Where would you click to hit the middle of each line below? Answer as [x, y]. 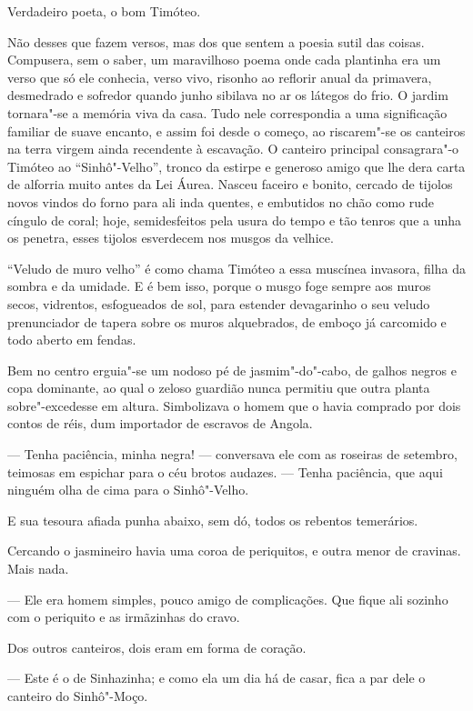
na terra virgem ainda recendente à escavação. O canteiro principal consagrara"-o [233, 149]
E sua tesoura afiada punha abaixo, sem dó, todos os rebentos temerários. [213, 520]
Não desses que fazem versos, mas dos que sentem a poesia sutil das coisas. [216, 41]
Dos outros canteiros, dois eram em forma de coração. [157, 647]
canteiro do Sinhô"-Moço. [78, 696]
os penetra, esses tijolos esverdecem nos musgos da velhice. [171, 238]
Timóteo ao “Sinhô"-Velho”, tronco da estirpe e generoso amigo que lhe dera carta [236, 166]
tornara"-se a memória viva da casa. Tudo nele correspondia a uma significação [227, 112]
